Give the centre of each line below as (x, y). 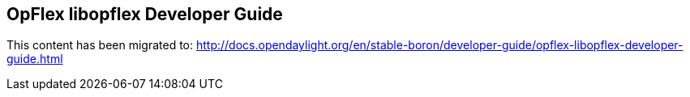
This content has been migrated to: (100, 45)
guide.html (35, 59)
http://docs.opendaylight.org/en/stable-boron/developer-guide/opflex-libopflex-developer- (439, 45)
